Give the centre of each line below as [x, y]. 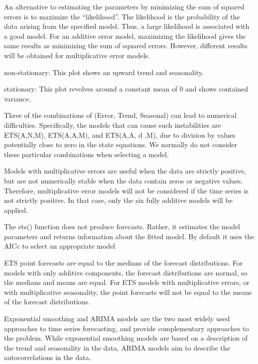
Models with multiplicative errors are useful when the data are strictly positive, [125, 171]
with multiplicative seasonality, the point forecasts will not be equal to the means [128, 292]
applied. [16, 210]
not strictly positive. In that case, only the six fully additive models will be [118, 200]
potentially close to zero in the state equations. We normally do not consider [121, 144]
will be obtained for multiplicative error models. [77, 55]
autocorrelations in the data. [47, 357]
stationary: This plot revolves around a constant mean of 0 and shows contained [126, 89]
